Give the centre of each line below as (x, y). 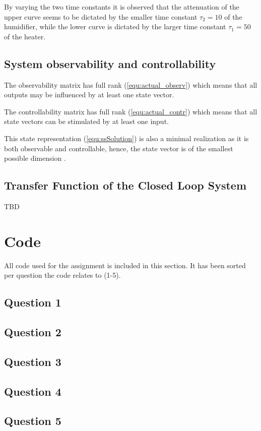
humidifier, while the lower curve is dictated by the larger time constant (115, 26)
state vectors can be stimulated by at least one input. (86, 121)
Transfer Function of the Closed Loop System (125, 185)
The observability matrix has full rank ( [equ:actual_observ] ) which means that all (131, 84)
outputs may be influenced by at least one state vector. (89, 95)
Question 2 (33, 332)
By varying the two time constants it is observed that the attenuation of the (122, 7)
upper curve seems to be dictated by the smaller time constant (101, 16)
